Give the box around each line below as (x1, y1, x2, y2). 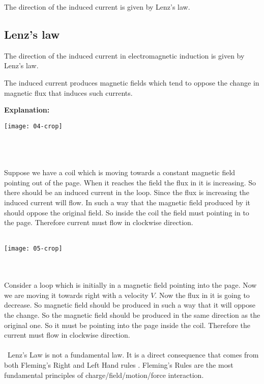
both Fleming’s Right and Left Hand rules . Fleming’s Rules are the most (4, 359, 233, 370)
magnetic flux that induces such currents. (4, 87, 133, 98)
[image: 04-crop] (4, 122, 63, 130)
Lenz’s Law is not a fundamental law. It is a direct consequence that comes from (7, 349, 259, 360)
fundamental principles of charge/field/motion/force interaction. (4, 369, 204, 380)
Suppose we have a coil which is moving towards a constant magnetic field (4, 167, 236, 178)
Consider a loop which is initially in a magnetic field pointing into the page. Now (4, 280, 257, 290)
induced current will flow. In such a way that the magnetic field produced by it (4, 197, 250, 207)
